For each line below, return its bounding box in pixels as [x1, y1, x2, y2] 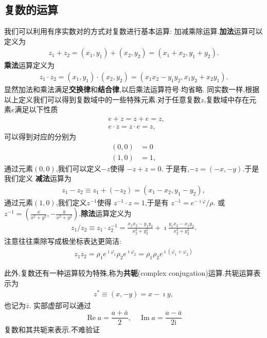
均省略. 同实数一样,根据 [181, 84, 260, 95]
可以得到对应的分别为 [4, 131, 76, 141]
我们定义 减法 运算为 [4, 173, 72, 184]
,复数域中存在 [204, 94, 250, 104]
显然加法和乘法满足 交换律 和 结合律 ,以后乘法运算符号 [4, 84, 179, 95]
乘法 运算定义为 [4, 60, 55, 70]
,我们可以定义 [56, 163, 101, 173]
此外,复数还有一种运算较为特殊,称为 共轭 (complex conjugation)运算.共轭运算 [4, 268, 254, 278]
